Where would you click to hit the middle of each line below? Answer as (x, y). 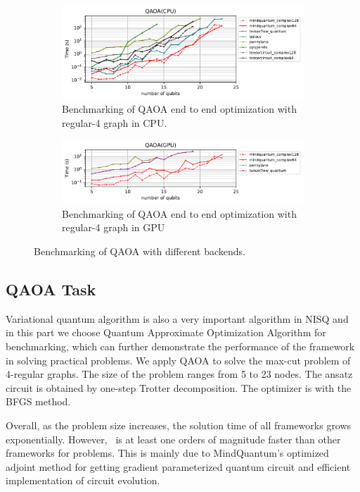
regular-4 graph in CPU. (115, 122)
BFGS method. (38, 401)
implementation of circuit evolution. (83, 480)
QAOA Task (51, 289)
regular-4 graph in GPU (114, 227)
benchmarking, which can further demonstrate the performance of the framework (180, 346)
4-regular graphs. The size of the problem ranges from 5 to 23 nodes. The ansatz (179, 374)
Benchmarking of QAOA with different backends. (140, 251)
